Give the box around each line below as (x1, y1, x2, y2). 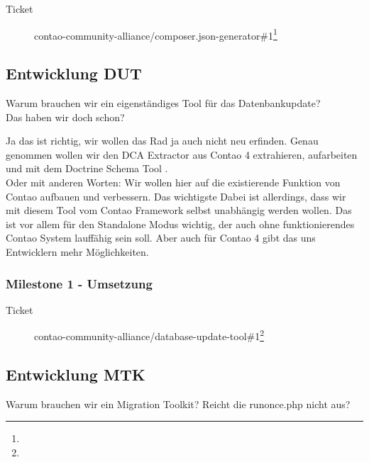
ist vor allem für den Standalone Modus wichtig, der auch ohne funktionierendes (6, 216, 355, 231)
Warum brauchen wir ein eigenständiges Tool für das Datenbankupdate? (6, 96, 321, 111)
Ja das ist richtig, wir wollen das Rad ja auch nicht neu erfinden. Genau (6, 133, 319, 148)
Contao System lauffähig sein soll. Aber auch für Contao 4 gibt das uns (6, 230, 316, 245)
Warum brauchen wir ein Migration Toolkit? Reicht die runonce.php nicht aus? (6, 396, 351, 411)
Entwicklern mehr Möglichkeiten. (6, 244, 149, 259)
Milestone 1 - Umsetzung (6, 274, 153, 292)
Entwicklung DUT (6, 62, 142, 84)
